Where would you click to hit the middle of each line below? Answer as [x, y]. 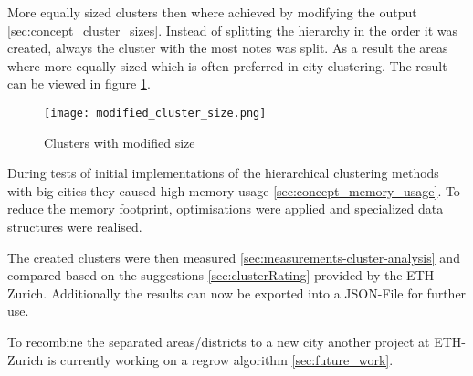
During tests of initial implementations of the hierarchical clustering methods [223, 173]
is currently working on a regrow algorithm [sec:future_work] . [220, 359]
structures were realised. [75, 226]
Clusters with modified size [120, 142]
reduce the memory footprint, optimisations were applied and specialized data [226, 209]
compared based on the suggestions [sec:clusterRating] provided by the [205, 275]
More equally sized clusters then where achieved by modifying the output [212, 12]
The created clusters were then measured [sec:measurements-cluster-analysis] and [234, 257]
